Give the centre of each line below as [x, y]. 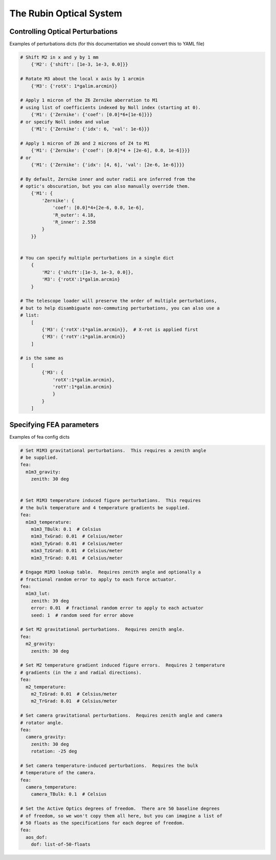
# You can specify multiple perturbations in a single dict [97, 258]
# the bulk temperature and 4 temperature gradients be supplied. [105, 508]
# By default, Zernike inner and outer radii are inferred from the [108, 179]
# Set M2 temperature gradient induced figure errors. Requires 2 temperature [123, 665]
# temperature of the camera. [58, 773]
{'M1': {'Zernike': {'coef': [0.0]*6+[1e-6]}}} [92, 115]
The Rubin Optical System [66, 13]
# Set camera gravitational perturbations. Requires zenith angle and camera [121, 716]
